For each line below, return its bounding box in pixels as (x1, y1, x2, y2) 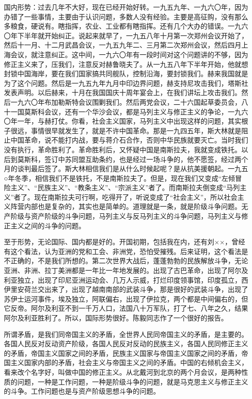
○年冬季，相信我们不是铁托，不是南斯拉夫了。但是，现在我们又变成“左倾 (4, 173, 236, 183)
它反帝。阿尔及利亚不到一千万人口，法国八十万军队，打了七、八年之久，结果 (4, 303, 248, 313)
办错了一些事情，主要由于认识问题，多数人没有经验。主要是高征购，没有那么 (4, 11, 248, 21)
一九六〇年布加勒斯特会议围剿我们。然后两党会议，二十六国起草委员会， (10, 96, 241, 107)
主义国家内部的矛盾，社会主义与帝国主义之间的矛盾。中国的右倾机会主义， (10, 357, 248, 367)
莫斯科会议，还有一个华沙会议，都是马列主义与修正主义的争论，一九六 (24, 106, 248, 116)
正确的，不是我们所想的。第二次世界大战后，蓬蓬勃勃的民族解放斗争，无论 (10, 255, 248, 266)
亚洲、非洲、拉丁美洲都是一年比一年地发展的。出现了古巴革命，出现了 (4, 265, 228, 275)
